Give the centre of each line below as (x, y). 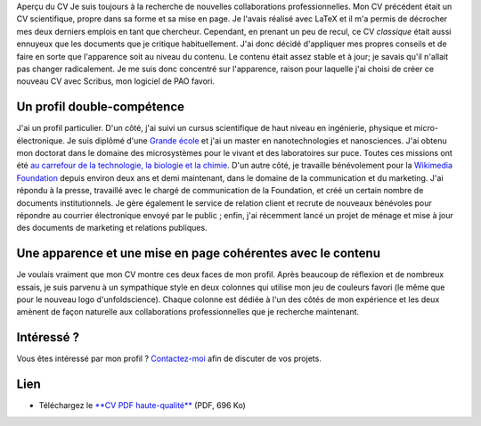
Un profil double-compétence (100, 107)
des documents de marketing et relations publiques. (112, 228)
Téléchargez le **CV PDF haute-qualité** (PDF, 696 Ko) (143, 406)
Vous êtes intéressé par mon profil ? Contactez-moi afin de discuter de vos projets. (169, 359)
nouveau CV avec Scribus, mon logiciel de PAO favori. (116, 81)
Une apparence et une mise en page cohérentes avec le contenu (198, 254)
